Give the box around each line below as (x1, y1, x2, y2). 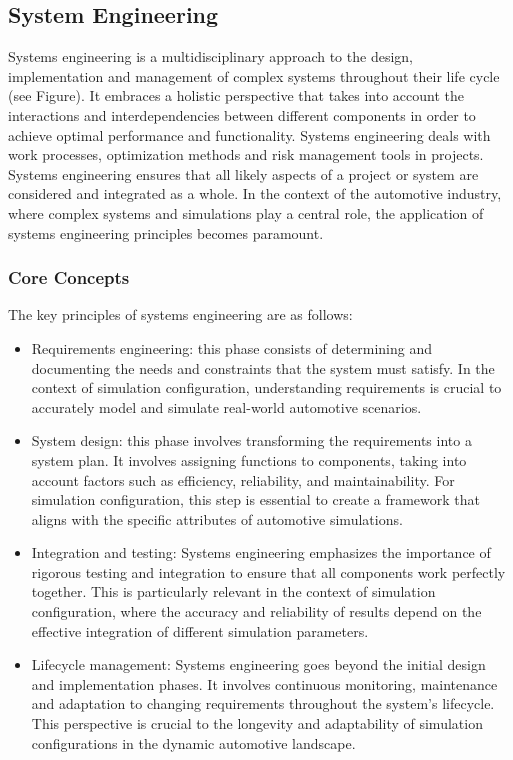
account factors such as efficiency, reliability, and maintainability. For (31, 469, 455, 490)
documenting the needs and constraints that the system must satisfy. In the (31, 357, 495, 378)
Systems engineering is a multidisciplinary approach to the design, (8, 46, 413, 67)
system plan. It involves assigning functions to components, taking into (31, 449, 467, 470)
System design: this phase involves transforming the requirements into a (31, 430, 472, 451)
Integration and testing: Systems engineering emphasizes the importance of (31, 542, 491, 563)
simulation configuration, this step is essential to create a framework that (31, 489, 481, 510)
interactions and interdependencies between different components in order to (8, 104, 476, 125)
